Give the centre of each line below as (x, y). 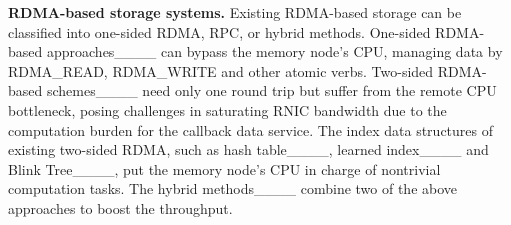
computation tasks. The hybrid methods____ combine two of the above (233, 188)
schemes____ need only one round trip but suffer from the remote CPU (271, 90)
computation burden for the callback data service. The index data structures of (251, 129)
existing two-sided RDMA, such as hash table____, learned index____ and (248, 149)
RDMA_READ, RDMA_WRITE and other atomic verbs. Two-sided (221, 70)
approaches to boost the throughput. (120, 207)
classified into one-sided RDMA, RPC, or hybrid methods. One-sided (219, 31)
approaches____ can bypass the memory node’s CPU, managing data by (274, 51)
